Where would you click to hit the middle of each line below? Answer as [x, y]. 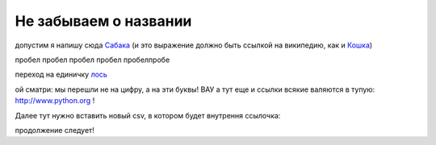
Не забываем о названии [103, 21]
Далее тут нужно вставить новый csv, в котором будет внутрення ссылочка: [148, 115]
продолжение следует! [55, 130]
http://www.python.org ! [55, 101]
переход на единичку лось [61, 75]
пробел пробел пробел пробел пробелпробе [92, 60]
